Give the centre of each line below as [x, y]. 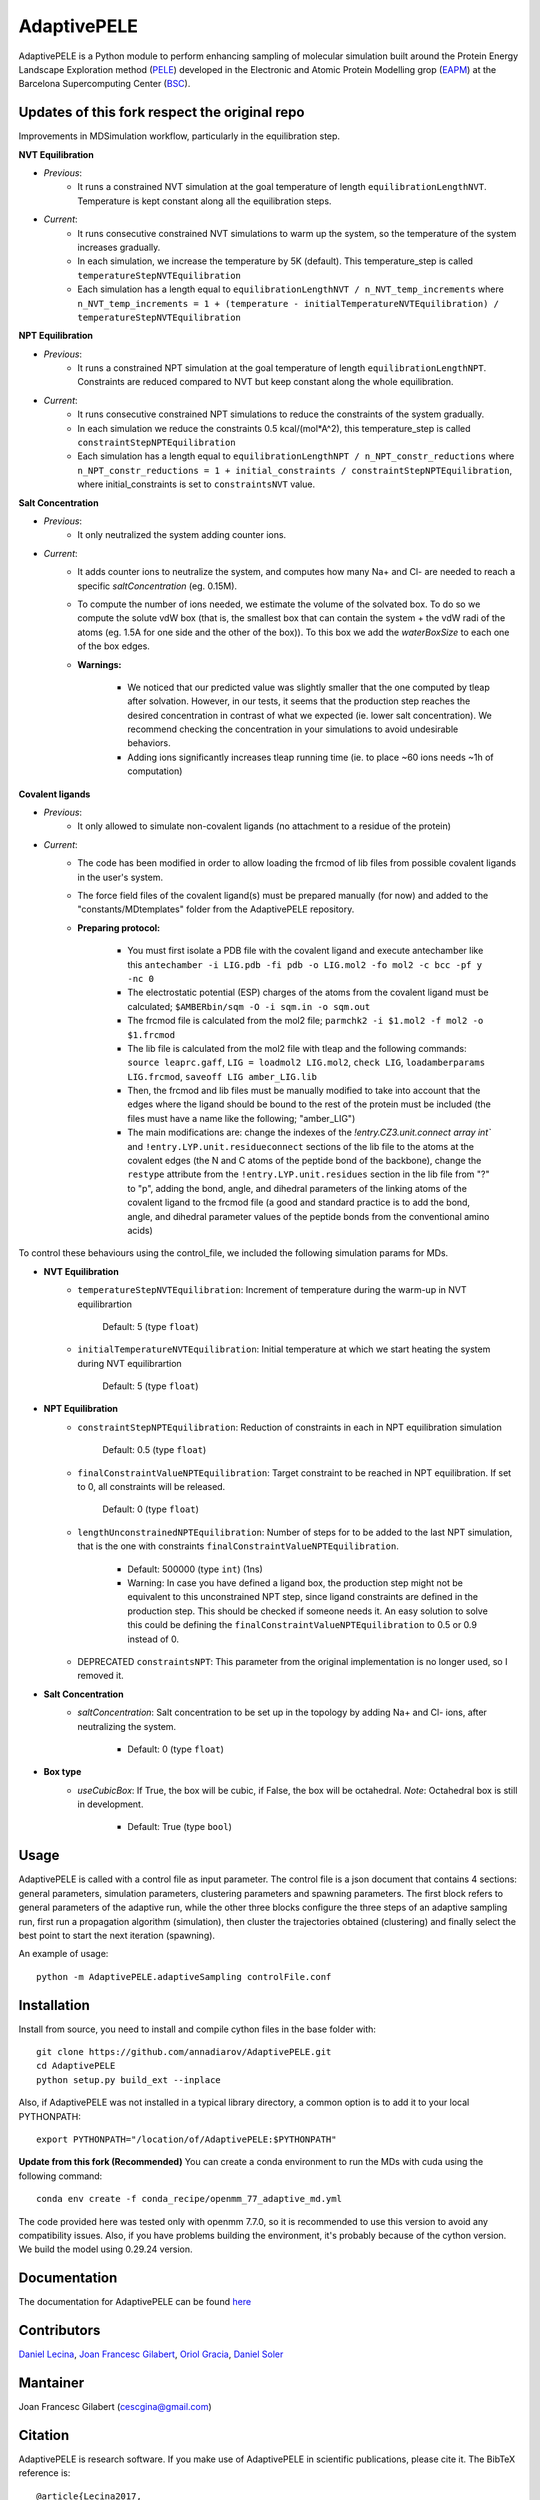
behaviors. [149, 743]
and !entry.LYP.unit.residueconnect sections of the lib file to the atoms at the [301, 1146]
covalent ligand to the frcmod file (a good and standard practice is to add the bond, [298, 1202]
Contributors [59, 2330]
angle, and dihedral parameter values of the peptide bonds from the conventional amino [308, 1216]
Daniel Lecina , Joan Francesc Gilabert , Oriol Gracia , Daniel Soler [151, 2354]
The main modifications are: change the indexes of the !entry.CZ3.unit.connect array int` [309, 1132]
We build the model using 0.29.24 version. [106, 2249]
